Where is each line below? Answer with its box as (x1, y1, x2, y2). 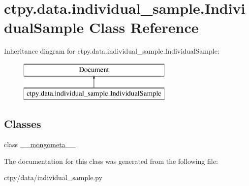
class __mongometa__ (4, 139, 76, 150)
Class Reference (89, 17, 199, 37)
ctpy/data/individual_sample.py (4, 172, 103, 183)
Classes (4, 116, 41, 131)
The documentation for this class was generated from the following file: (4, 155, 218, 166)
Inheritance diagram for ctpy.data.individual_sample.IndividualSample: (4, 46, 219, 56)
